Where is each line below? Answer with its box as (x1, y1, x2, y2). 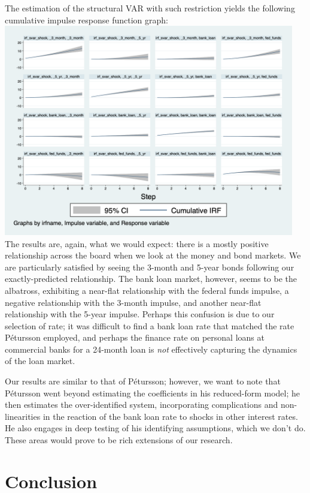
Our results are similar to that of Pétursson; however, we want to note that (5, 375, 281, 387)
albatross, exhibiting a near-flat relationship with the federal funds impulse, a (5, 284, 289, 296)
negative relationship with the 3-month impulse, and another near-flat (5, 296, 262, 308)
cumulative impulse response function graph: (5, 13, 168, 26)
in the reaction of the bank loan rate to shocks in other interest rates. (42, 410, 298, 422)
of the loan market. (5, 354, 75, 367)
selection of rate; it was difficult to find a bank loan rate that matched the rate (5, 319, 294, 332)
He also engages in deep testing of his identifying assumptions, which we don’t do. (5, 422, 306, 434)
